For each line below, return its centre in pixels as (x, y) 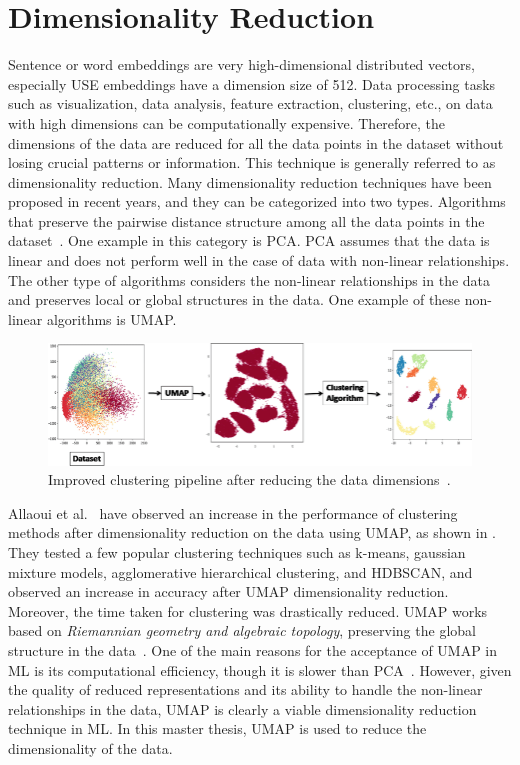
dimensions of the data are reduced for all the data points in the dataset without (256, 142)
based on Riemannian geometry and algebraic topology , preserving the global (242, 630)
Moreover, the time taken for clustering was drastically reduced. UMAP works (248, 610)
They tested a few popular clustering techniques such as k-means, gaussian (237, 552)
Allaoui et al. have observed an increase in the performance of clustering (233, 512)
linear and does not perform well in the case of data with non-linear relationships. (259, 260)
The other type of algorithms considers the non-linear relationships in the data (249, 279)
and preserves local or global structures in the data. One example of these (234, 299)
